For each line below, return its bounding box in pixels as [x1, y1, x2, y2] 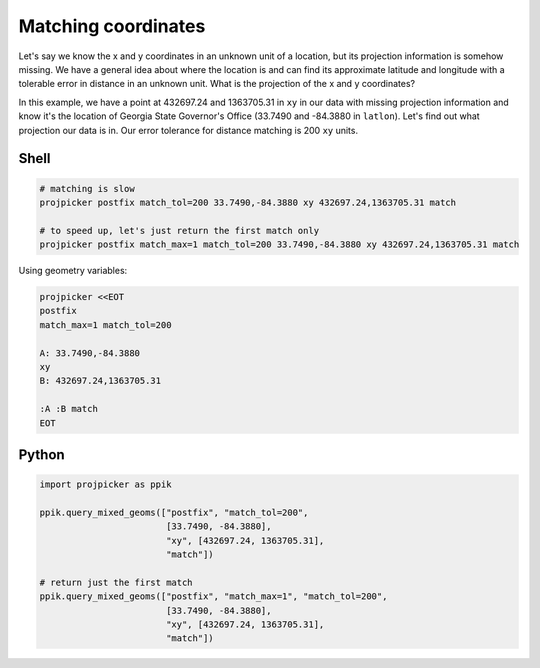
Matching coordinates [18, 15, 206, 37]
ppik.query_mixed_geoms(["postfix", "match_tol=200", [39, 506, 309, 518]
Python [18, 446, 65, 463]
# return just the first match [39, 576, 194, 588]
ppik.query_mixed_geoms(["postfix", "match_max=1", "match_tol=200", [39, 591, 388, 602]
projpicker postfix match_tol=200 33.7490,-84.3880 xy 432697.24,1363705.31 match [39, 196, 457, 208]
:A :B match [39, 403, 99, 415]
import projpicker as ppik [39, 479, 172, 490]
